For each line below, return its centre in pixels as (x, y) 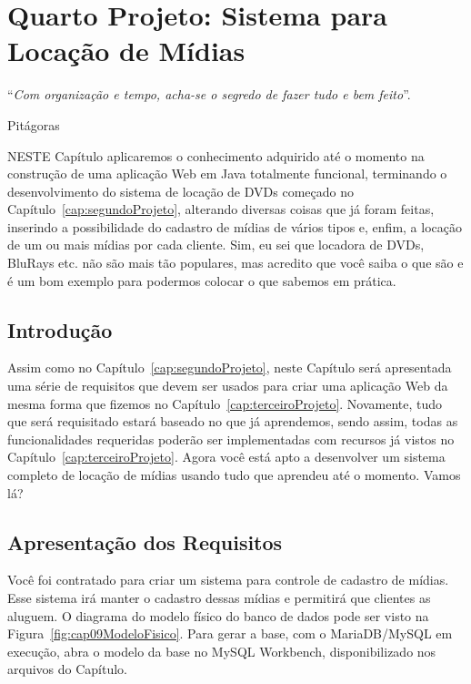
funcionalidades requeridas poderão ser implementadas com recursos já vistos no (231, 439)
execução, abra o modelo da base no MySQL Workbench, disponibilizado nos (222, 651)
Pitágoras (34, 124)
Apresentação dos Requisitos (145, 541)
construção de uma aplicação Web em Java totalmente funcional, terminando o (227, 174)
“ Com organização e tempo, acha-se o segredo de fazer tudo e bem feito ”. (209, 94)
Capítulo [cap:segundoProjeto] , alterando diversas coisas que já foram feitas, (221, 209)
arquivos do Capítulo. (67, 669)
